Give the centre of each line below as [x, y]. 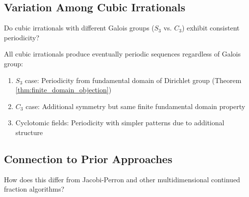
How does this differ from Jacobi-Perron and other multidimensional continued [122, 179]
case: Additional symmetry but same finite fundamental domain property [136, 106]
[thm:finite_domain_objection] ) [63, 90]
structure [29, 132]
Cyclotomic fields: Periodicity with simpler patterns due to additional [120, 123]
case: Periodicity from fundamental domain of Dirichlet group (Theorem [133, 80]
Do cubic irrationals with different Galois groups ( [79, 28]
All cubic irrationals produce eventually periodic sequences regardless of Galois [123, 54]
